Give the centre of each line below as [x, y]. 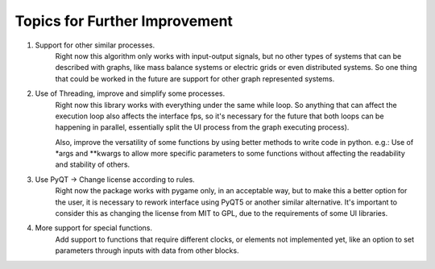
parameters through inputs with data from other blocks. [147, 250]
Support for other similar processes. [95, 45]
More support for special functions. [94, 228]
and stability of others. [93, 164]
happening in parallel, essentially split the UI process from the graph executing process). [202, 127]
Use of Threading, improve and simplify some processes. [130, 93]
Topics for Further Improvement [124, 21]
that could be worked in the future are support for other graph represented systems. [195, 79]
